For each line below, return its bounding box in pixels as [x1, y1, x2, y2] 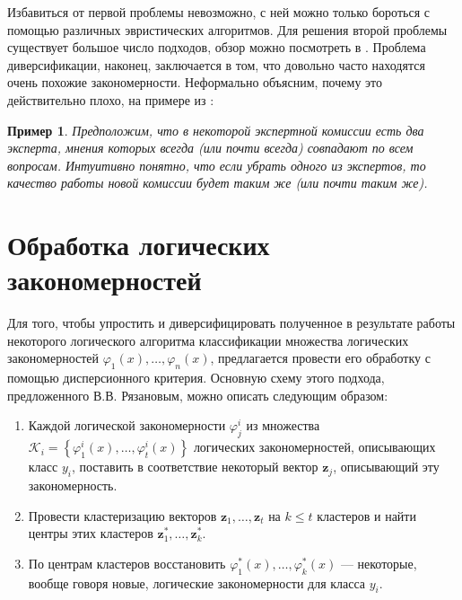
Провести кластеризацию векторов [28, 506, 217, 525]
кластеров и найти [317, 506, 416, 525]
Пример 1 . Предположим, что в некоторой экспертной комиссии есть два [7, 120, 424, 139]
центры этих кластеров [28, 524, 153, 543]
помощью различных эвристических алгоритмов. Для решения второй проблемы [7, 20, 448, 39]
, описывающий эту [333, 457, 440, 476]
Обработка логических [7, 226, 270, 263]
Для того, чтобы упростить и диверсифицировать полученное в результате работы [7, 313, 456, 332]
